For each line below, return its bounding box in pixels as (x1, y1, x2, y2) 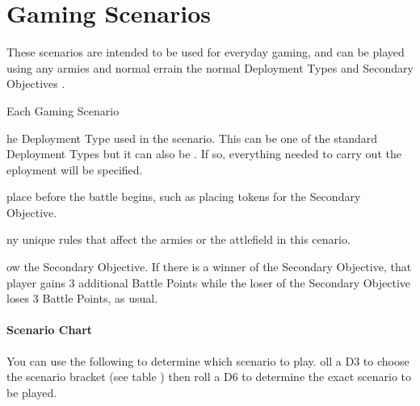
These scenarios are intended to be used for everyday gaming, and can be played (6, 44, 405, 61)
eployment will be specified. (6, 161, 143, 178)
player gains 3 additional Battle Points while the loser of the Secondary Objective (6, 274, 411, 291)
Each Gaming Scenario (6, 102, 120, 119)
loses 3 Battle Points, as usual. (6, 290, 158, 307)
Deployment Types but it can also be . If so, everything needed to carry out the (6, 145, 401, 162)
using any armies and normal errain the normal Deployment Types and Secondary (6, 59, 414, 76)
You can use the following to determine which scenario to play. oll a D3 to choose (6, 352, 409, 369)
